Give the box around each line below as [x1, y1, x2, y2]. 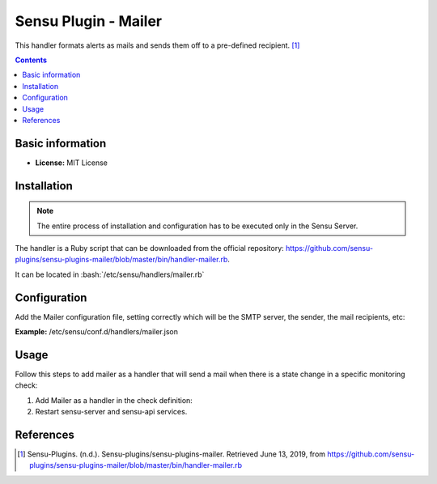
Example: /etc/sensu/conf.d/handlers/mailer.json [15, 327, 178, 337]
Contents [15, 55, 48, 65]
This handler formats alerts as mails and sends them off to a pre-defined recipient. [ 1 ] [15, 40, 300, 50]
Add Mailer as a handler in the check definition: [35, 395, 193, 405]
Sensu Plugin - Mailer [15, 12, 163, 30]
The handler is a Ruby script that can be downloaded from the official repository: [15, 243, 285, 253]
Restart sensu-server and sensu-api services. [35, 407, 188, 417]
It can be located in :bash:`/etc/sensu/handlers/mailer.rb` [15, 270, 205, 279]
